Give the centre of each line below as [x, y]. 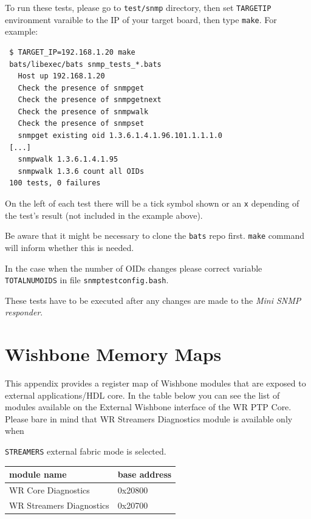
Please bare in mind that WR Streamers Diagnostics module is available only [149, 418]
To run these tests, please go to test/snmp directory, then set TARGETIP [138, 7]
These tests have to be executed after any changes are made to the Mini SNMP [153, 300]
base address [145, 474]
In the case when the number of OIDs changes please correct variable [134, 268]
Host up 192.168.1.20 [61, 76]
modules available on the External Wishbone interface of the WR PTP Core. [148, 407]
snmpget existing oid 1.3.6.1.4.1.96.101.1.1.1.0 [120, 136]
